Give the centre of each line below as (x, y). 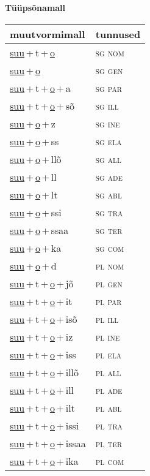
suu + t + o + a (40, 88)
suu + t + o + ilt (42, 407)
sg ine (108, 123)
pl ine (108, 336)
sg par (109, 88)
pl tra (109, 425)
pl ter (109, 443)
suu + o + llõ (36, 159)
